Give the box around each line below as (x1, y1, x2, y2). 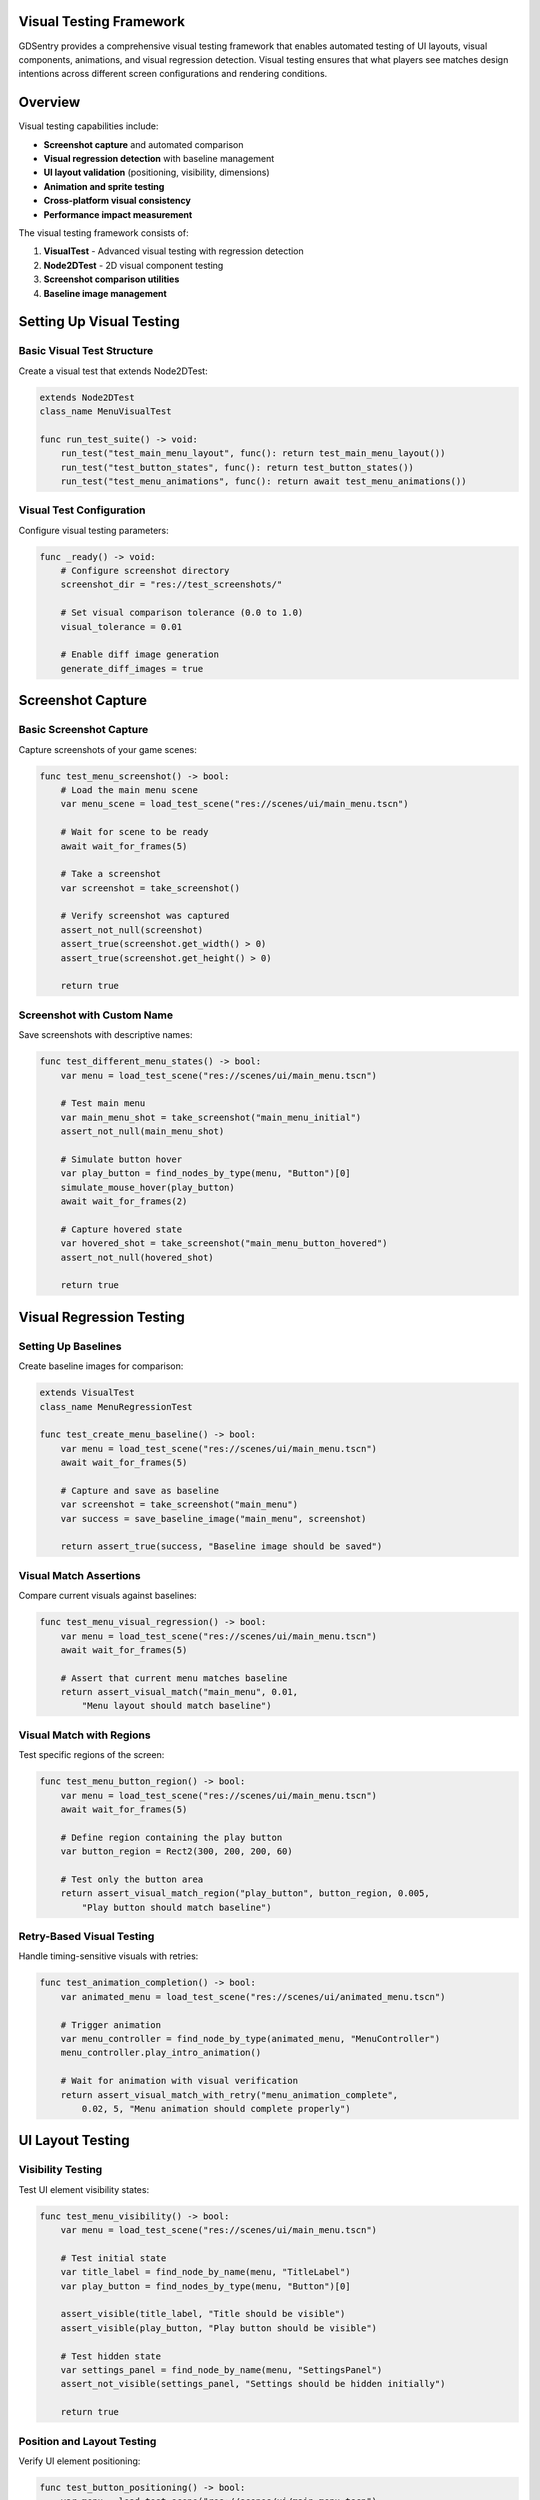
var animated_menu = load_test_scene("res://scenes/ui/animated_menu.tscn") (60, 1991, 446, 2002)
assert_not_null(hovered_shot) (60, 1251, 214, 1263)
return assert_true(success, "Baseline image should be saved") (60, 1541, 383, 1552)
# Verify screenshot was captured (60, 910, 230, 922)
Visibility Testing (18, 2163, 103, 2177)
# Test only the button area (60, 1873, 204, 1885)
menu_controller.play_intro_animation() (60, 2047, 262, 2059)
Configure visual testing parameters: (18, 524, 169, 536)
